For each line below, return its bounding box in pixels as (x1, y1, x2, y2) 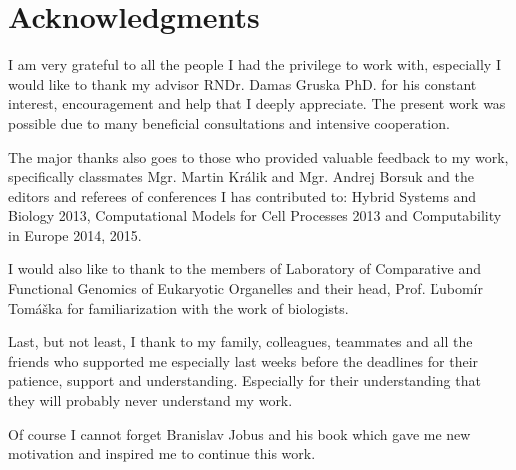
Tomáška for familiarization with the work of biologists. (8, 297, 349, 318)
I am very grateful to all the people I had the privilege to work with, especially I (8, 54, 501, 75)
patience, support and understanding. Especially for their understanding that (8, 370, 481, 391)
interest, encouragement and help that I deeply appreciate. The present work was (8, 93, 506, 114)
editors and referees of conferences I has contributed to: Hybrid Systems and (8, 185, 477, 206)
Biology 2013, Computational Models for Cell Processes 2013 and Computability (8, 205, 502, 226)
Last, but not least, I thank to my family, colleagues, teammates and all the (8, 331, 473, 352)
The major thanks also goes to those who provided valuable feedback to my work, (8, 146, 509, 167)
